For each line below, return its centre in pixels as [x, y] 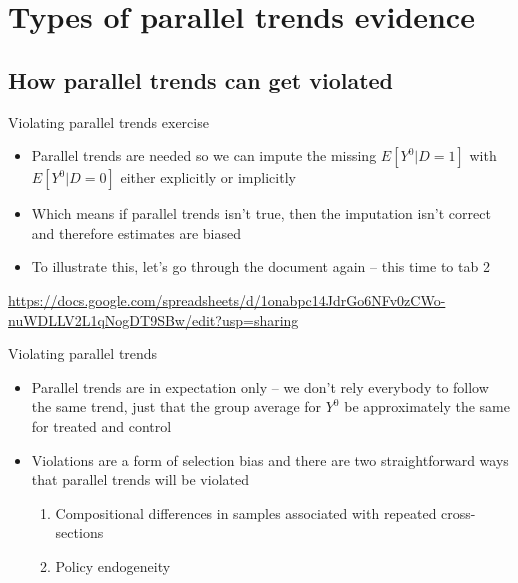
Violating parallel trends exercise [108, 121]
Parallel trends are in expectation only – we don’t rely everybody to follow [260, 386]
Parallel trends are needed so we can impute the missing [204, 155]
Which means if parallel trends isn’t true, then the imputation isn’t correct [261, 213]
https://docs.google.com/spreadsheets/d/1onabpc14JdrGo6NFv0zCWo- [227, 299]
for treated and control [101, 425]
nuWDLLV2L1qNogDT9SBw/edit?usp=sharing [153, 319]
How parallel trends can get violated [201, 79]
